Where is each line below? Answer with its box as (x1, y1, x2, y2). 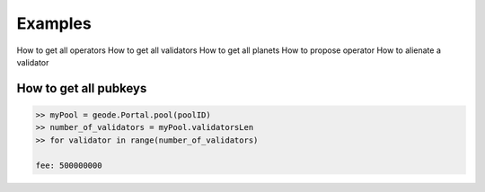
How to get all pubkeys (16, 81, 147, 96)
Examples (16, 13, 92, 33)
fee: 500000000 (35, 160, 102, 170)
